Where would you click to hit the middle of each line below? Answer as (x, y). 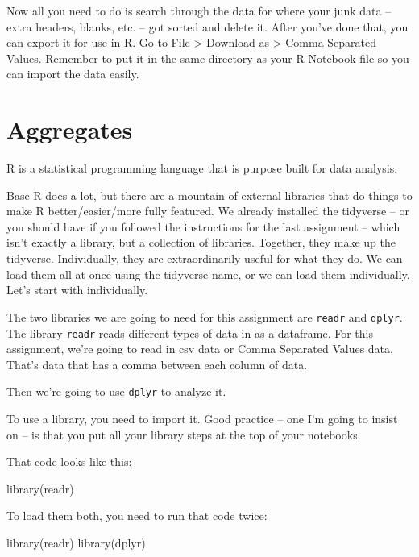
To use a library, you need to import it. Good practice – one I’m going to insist (202, 418)
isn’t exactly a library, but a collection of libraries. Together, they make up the (201, 242)
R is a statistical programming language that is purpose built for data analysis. (202, 168)
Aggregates (70, 129)
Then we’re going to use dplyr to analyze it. (116, 391)
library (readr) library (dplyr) (76, 542)
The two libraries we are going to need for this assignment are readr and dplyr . (205, 316)
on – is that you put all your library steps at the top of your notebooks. (184, 434)
